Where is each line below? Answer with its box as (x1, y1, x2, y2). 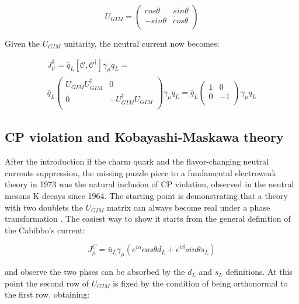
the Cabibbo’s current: (5, 223, 85, 236)
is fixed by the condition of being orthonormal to (113, 277, 288, 289)
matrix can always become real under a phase (107, 201, 270, 213)
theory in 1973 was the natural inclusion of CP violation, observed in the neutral (5, 178, 294, 190)
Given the (5, 37, 40, 49)
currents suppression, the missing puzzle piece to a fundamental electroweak (5, 166, 276, 179)
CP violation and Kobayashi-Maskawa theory (5, 128, 284, 146)
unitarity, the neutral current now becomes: (64, 37, 220, 49)
